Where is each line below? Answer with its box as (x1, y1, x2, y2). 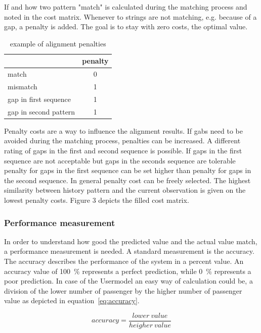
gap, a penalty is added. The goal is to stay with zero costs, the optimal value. (4, 21, 248, 32)
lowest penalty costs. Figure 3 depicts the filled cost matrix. (4, 195, 189, 205)
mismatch (8, 81, 37, 92)
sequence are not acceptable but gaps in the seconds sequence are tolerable (4, 155, 236, 165)
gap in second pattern (8, 106, 75, 117)
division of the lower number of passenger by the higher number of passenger (4, 285, 242, 296)
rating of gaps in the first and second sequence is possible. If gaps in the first (4, 145, 242, 156)
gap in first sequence (8, 93, 71, 104)
